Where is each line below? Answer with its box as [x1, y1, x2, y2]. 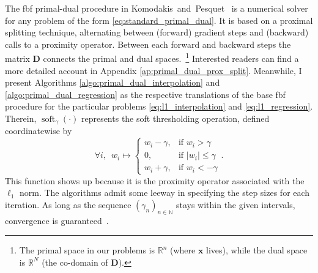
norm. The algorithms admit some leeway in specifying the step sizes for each [19, 186, 310, 199]
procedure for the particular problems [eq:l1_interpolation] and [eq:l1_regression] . [5, 100, 313, 113]
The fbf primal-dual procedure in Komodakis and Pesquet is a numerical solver [5, 2, 308, 14]
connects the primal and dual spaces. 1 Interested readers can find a [43, 50, 299, 65]
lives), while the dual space [206, 244, 308, 256]
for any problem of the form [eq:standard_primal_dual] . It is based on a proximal [5, 13, 313, 26]
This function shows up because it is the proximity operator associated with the [5, 174, 305, 187]
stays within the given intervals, [176, 198, 295, 211]
